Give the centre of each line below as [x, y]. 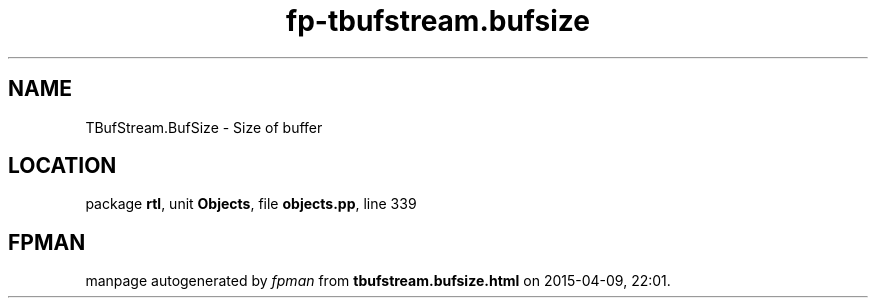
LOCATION [62, 166]
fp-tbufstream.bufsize [438, 21]
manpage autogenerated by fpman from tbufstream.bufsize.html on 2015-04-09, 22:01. [378, 281]
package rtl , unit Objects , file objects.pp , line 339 [251, 204]
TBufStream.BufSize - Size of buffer [204, 127]
